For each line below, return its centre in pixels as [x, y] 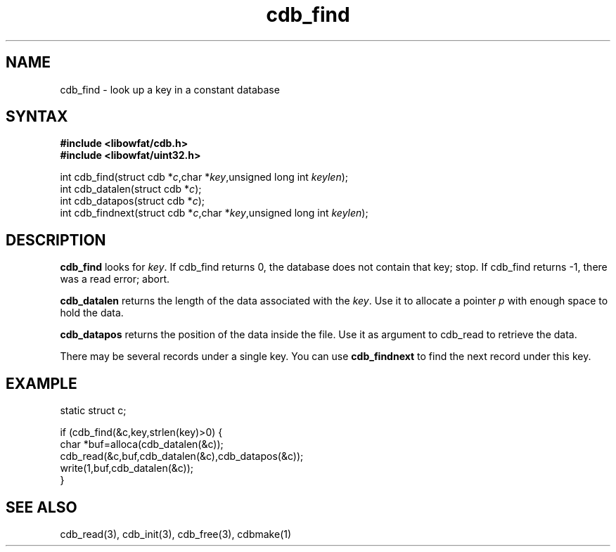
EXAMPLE [41, 383]
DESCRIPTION [56, 240]
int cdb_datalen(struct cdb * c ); [131, 189]
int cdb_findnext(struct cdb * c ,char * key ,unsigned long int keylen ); [214, 213]
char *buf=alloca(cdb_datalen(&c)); [142, 444]
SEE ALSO [41, 507]
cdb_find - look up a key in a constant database [170, 89]
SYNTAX [37, 117]
